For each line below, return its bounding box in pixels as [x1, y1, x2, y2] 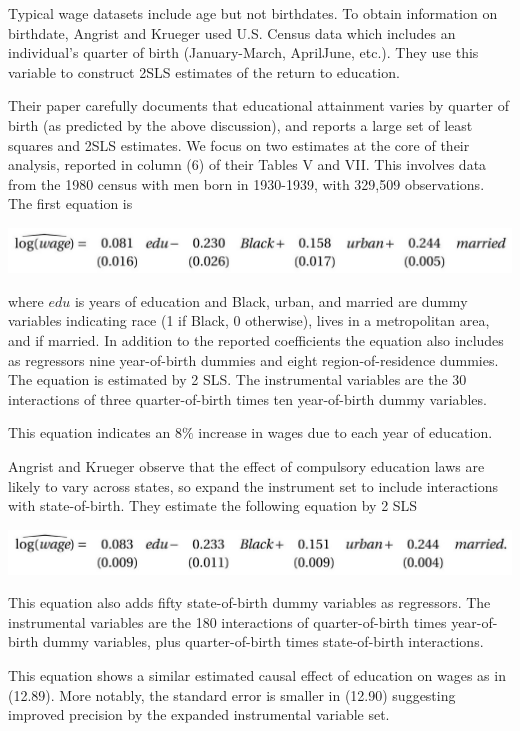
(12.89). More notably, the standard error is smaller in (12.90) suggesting [8, 684, 456, 705]
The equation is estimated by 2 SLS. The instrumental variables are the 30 [8, 369, 467, 390]
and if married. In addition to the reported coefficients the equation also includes [8, 330, 504, 350]
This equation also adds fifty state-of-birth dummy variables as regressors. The [8, 592, 491, 613]
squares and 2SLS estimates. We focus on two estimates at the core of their [8, 134, 470, 155]
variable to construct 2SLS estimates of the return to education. [8, 61, 400, 82]
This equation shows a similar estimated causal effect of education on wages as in [8, 664, 506, 685]
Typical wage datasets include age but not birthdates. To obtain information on [8, 3, 498, 23]
